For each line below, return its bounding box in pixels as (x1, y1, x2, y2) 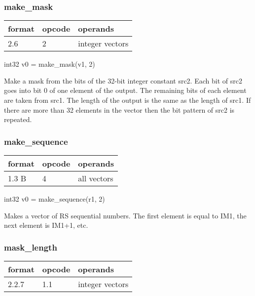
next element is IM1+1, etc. (4, 220, 88, 230)
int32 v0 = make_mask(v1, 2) (4, 59, 95, 69)
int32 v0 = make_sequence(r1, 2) (4, 194, 105, 204)
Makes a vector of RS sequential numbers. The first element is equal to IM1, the (4, 210, 247, 220)
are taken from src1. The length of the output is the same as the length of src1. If (4, 95, 251, 105)
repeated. (4, 114, 32, 125)
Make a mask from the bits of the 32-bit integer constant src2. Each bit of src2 (4, 75, 242, 85)
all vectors (78, 172, 113, 184)
